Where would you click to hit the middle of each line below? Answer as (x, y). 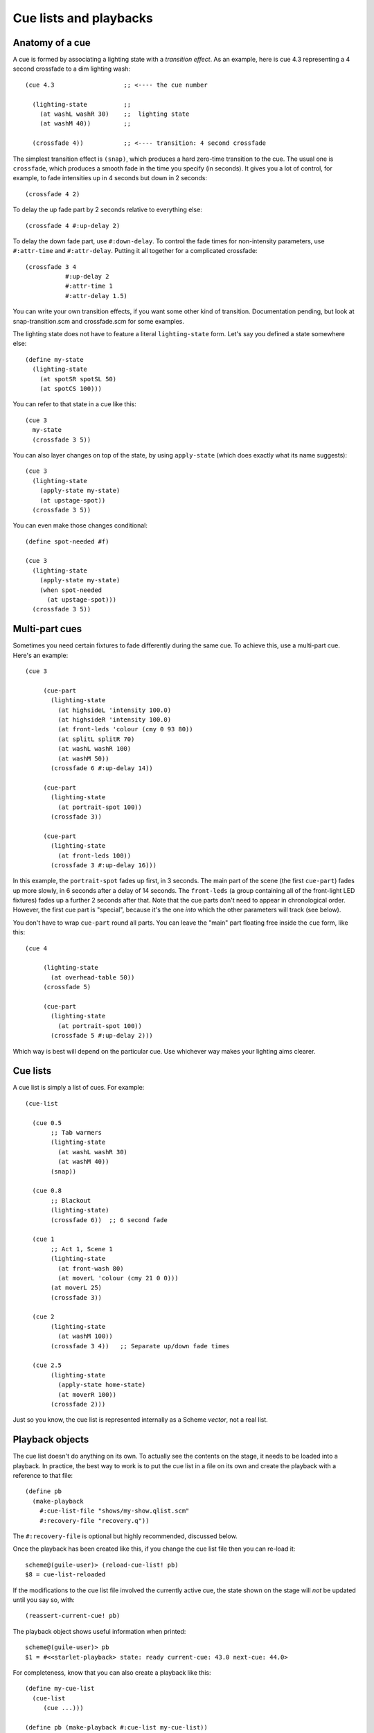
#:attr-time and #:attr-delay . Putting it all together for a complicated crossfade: (135, 251)
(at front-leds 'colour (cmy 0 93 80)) (125, 729)
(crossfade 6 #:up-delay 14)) (102, 768)
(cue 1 (43, 1239)
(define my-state (54, 359)
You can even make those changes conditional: (80, 525)
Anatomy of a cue (52, 43)
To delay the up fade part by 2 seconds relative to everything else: (107, 210)
